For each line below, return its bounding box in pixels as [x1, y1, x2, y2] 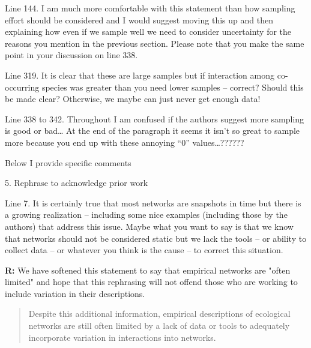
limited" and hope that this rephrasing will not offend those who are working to [5, 275, 298, 288]
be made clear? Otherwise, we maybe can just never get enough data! [5, 92, 261, 105]
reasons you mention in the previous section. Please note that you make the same [5, 37, 304, 49]
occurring [5, 80, 40, 93]
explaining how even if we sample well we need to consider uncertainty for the [5, 25, 292, 38]
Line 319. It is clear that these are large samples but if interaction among [5, 68, 275, 81]
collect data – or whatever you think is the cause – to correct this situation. [5, 244, 283, 256]
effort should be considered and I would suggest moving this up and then [5, 13, 273, 26]
